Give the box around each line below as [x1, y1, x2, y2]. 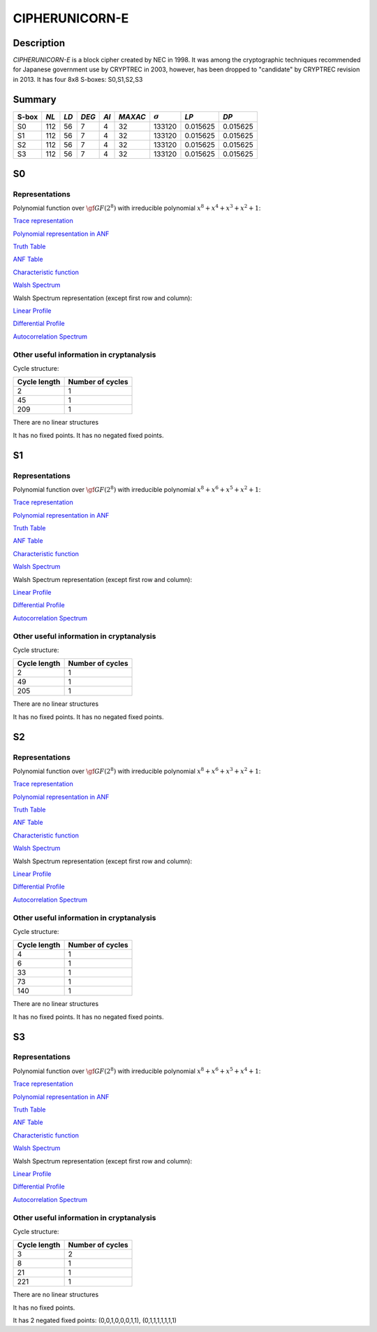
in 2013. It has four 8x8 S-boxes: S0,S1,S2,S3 [13, 75, 143, 83]
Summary [13, 93, 57, 105]
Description [13, 37, 66, 49]
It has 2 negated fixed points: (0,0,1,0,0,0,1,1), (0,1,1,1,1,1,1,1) [13, 1316, 177, 1325]
